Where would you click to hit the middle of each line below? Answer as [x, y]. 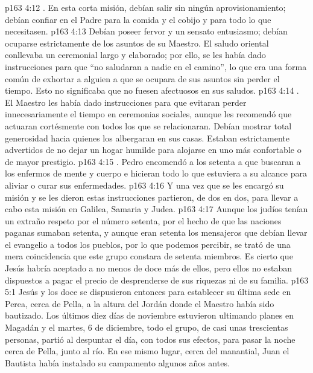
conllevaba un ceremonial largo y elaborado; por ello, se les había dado [135, 55]
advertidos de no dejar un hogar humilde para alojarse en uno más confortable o [153, 150]
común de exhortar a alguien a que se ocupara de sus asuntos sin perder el [142, 78]
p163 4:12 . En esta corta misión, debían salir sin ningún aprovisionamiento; [145, 7]
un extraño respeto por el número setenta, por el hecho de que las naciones [143, 220]
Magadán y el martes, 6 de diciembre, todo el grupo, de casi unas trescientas [147, 327]
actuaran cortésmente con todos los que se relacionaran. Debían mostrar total [148, 125]
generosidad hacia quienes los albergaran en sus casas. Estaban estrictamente [147, 138]
